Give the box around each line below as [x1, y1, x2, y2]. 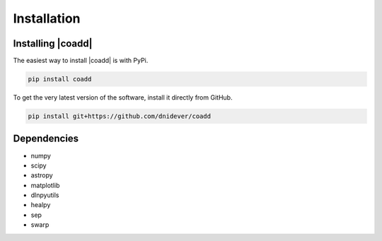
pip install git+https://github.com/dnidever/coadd [28, 112, 212, 120]
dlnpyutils [30, 191, 59, 199]
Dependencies [13, 133, 79, 145]
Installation [13, 11, 81, 26]
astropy [30, 171, 53, 180]
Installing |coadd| [13, 37, 93, 49]
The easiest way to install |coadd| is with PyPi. [13, 57, 149, 65]
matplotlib [30, 181, 60, 189]
